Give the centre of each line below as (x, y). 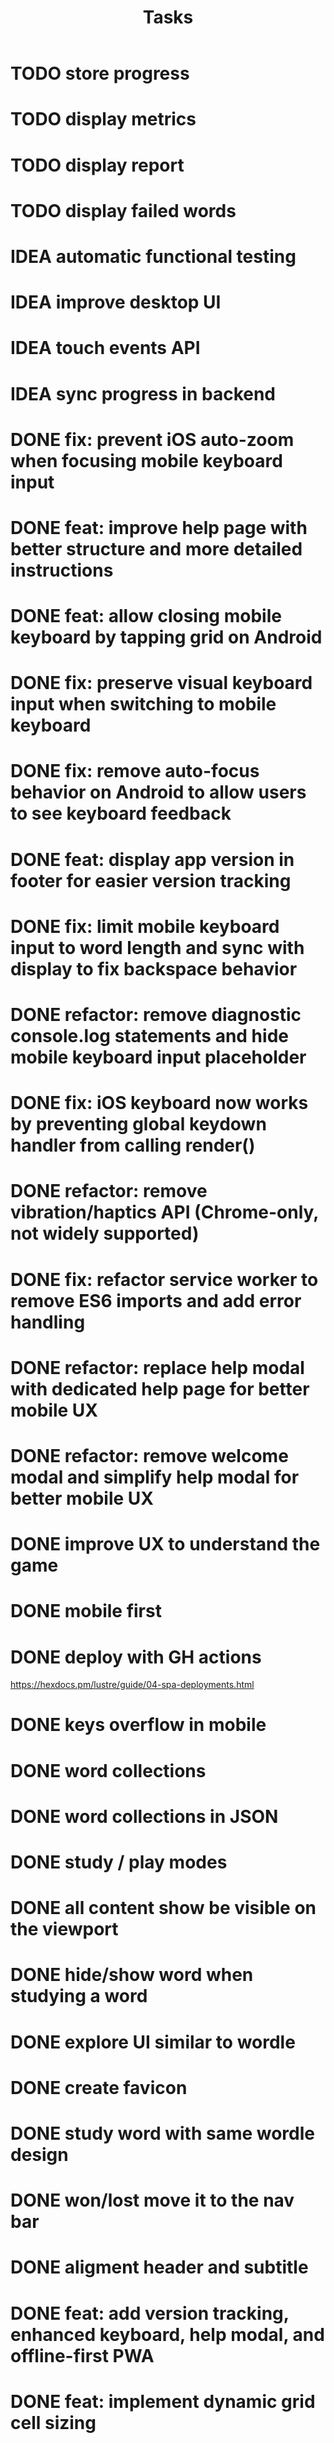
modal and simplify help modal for (155, 1477)
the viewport (64, 1929)
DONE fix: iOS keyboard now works (159, 1103)
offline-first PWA (82, 2355)
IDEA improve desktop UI (116, 302)
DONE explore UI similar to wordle (153, 2042)
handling (48, 1322)
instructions (62, 570)
